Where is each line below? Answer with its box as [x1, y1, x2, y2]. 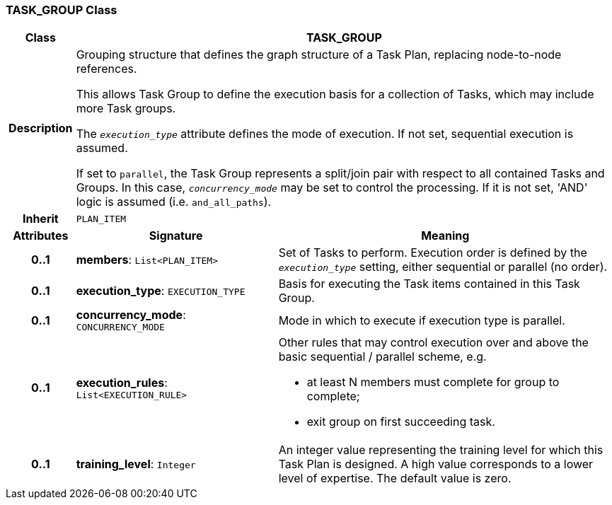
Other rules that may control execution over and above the [278, 335, 589, 350]
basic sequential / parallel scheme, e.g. [278, 349, 487, 364]
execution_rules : [76, 375, 168, 390]
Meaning [421, 228, 470, 243]
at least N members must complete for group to [306, 375, 560, 390]
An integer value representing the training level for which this [278, 443, 604, 458]
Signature [149, 228, 203, 243]
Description [8, 121, 73, 136]
